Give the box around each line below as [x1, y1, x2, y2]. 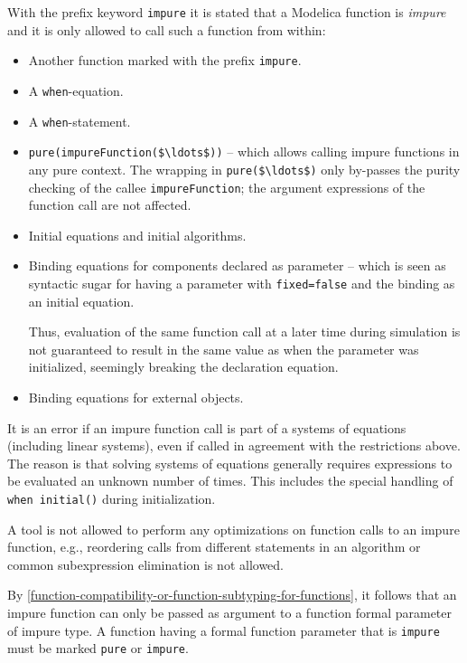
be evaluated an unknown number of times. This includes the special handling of [7, 471, 453, 490]
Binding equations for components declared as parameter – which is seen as [28, 256, 446, 275]
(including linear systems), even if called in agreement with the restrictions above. [7, 436, 461, 455]
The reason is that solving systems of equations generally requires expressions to [7, 453, 453, 472]
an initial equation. [28, 291, 135, 310]
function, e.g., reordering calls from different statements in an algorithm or [7, 537, 421, 556]
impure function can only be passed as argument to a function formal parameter [7, 603, 452, 621]
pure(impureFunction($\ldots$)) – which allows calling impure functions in [28, 142, 460, 161]
